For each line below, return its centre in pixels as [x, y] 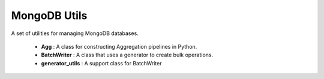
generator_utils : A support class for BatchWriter [101, 63]
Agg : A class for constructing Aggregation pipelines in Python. [119, 46]
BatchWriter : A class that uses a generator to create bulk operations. [127, 55]
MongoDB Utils [49, 15]
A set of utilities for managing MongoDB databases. [75, 33]
